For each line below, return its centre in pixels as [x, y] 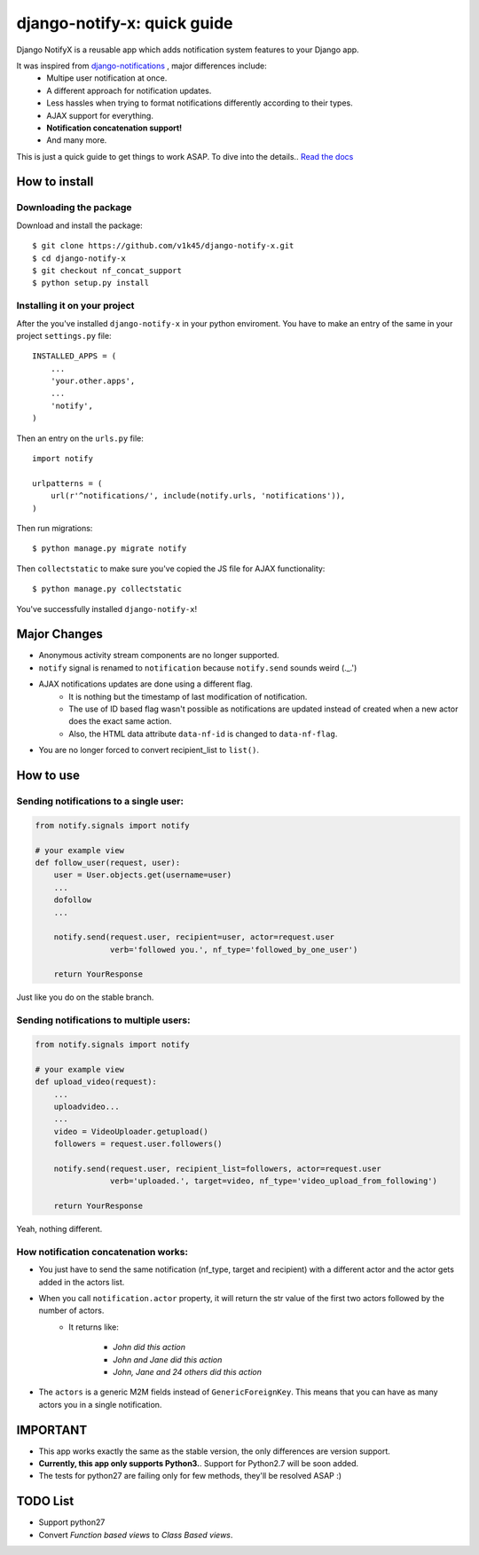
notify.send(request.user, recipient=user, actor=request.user [194, 937]
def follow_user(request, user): [108, 862]
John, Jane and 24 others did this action [187, 1371]
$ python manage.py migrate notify [110, 549]
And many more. [77, 140]
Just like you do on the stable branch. [85, 997]
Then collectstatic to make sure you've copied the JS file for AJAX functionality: [171, 569]
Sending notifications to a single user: [100, 801]
